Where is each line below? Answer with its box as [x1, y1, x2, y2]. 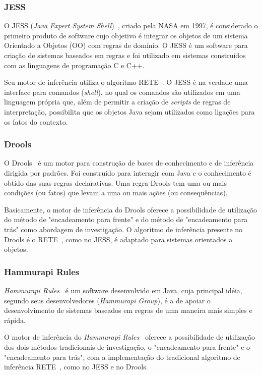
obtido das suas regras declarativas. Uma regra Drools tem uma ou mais [4, 177, 227, 188]
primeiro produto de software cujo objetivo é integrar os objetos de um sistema [4, 30, 248, 40]
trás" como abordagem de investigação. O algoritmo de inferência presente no [4, 224, 243, 234]
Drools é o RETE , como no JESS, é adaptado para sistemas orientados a [4, 234, 233, 244]
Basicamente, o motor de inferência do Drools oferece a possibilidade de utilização [4, 204, 257, 215]
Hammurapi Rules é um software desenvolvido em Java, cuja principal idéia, [4, 285, 242, 295]
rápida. [4, 314, 26, 325]
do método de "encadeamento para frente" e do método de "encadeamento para [4, 214, 248, 225]
